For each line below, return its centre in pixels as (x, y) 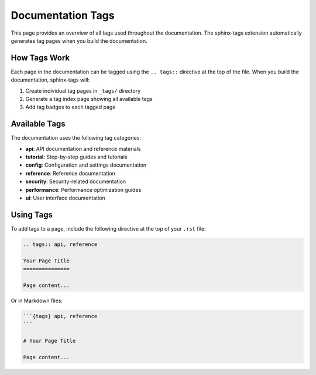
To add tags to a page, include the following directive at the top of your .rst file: (108, 228)
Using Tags (32, 214)
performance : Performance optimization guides (83, 190)
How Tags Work (40, 58)
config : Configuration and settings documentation (86, 165)
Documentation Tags (63, 15)
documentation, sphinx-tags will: (50, 80)
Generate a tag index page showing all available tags (89, 99)
